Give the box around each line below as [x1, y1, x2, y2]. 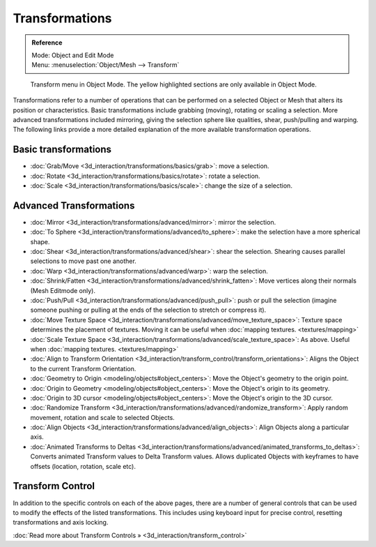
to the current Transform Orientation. [30, 364, 136, 373]
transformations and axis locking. [13, 518, 109, 527]
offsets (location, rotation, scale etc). [30, 462, 136, 470]
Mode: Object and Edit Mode [31, 51, 114, 59]
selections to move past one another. [30, 257, 137, 265]
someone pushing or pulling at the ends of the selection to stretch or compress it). [30, 306, 267, 314]
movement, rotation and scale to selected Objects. [30, 413, 175, 421]
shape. [30, 237, 50, 246]
